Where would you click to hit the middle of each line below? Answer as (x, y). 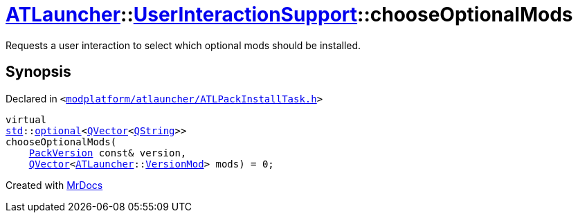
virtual (26, 119)
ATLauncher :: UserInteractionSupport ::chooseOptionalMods (289, 15)
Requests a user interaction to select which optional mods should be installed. (183, 45)
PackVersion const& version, (108, 153)
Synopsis (38, 72)
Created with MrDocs (54, 185)
